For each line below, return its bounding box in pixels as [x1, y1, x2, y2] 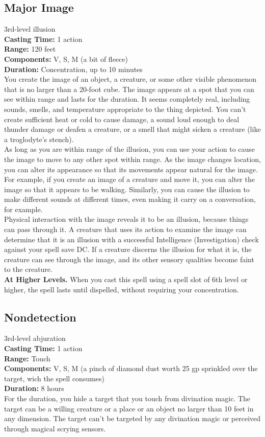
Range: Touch [4, 353, 50, 363]
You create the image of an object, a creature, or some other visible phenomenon [4, 74, 256, 84]
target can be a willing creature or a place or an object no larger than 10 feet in [4, 403, 254, 413]
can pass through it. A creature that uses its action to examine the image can [4, 224, 247, 235]
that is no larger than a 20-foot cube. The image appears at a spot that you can [4, 83, 254, 94]
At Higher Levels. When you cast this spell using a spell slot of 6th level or [4, 274, 248, 285]
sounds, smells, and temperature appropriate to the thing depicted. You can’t [4, 103, 246, 114]
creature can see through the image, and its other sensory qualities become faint [4, 254, 254, 264]
